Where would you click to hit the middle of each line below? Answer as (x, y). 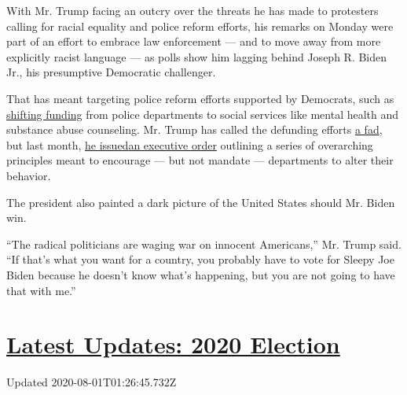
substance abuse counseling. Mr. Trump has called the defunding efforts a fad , (194, 129)
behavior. (29, 175)
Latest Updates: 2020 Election (173, 344)
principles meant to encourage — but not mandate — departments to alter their (200, 160)
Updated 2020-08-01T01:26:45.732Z (92, 382)
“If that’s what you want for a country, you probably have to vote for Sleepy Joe (200, 259)
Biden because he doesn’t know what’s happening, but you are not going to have (201, 274)
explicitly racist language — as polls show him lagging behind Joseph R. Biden (197, 56)
